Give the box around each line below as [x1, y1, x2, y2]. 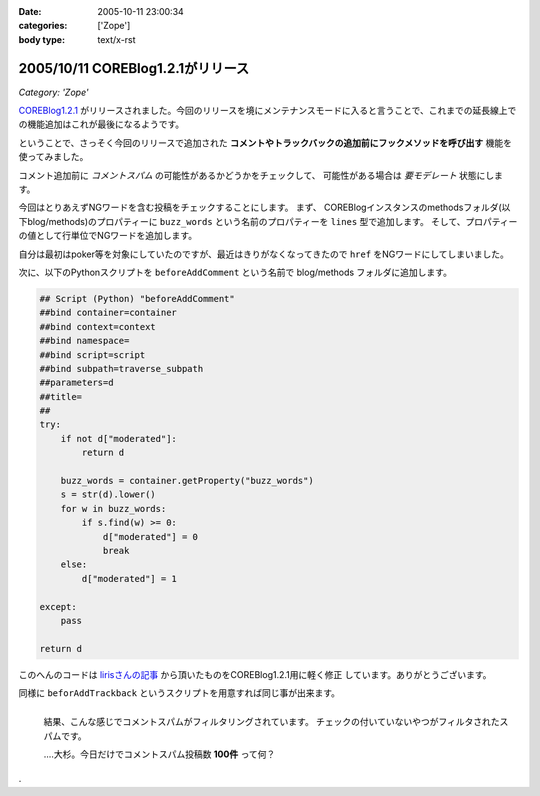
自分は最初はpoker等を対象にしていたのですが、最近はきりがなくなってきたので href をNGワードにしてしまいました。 [18, 248, 510, 260]
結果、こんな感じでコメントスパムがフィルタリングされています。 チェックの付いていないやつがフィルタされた [43, 716, 500, 728]
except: [39, 601, 77, 612]
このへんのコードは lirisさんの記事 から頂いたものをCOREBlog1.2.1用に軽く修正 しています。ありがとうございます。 [18, 668, 492, 680]
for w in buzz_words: [60, 503, 167, 514]
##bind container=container [39, 307, 177, 319]
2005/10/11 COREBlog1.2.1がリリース [18, 60, 250, 77]
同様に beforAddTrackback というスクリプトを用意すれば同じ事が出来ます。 [18, 687, 340, 699]
